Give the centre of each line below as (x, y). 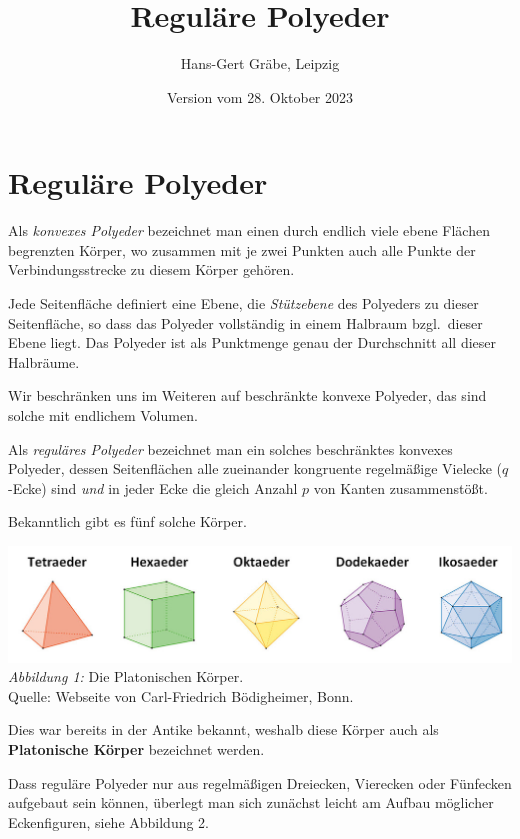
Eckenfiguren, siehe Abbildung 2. (109, 821)
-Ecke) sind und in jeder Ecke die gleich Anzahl (153, 487)
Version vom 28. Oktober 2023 (260, 96)
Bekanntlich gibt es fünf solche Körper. (127, 521)
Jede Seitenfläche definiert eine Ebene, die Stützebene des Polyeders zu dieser (243, 303)
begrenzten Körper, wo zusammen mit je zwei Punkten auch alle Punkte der (242, 249)
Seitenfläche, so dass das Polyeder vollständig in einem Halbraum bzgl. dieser (245, 322)
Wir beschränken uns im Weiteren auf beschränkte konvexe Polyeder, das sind (247, 395)
